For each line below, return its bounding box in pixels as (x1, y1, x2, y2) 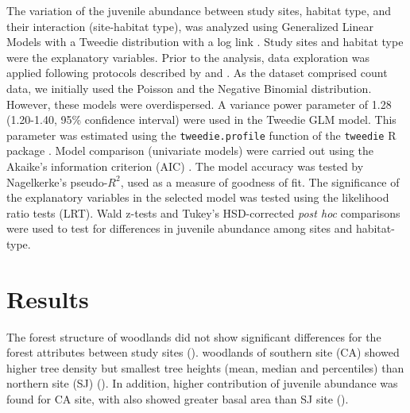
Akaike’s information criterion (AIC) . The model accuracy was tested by (6, 158, 364, 174)
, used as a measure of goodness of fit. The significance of (120, 173, 400, 190)
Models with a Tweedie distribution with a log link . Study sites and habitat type (6, 33, 404, 50)
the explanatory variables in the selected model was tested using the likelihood (6, 189, 389, 206)
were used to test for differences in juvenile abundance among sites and (6, 220, 353, 237)
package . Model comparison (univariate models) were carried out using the (6, 142, 374, 159)
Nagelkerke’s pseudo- (6, 173, 108, 190)
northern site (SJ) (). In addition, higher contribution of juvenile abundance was (6, 375, 398, 392)
